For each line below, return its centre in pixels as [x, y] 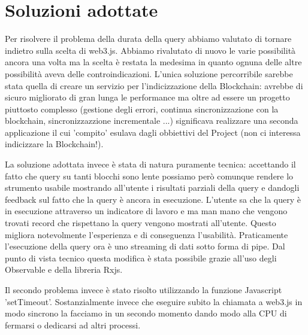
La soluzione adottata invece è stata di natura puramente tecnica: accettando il [150, 164]
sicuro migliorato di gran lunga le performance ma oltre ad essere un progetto [147, 97]
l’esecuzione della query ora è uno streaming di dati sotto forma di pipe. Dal [145, 246]
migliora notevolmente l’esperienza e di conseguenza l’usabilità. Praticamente [147, 234]
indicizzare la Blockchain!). [54, 144]
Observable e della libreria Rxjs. [64, 269]
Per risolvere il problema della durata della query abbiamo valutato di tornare [148, 39]
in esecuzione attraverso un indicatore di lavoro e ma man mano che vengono [146, 211]
